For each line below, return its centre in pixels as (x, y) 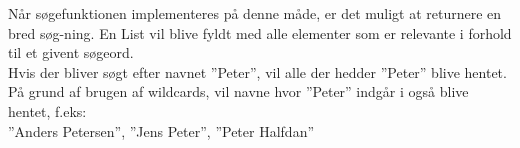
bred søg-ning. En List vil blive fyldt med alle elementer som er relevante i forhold (260, 32)
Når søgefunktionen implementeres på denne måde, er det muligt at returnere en (255, 13)
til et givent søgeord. (71, 52)
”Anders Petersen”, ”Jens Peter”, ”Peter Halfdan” (161, 130)
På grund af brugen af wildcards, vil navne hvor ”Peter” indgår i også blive (238, 91)
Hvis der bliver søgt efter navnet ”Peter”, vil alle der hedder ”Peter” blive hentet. (257, 71)
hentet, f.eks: (47, 110)
